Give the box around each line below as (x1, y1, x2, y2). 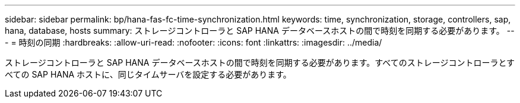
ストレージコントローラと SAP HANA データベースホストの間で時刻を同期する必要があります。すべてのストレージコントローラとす (5, 57, 515, 67)
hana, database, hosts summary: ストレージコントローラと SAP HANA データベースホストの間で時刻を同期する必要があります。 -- (5, 25, 515, 36)
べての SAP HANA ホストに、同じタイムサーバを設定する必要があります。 (5, 69, 291, 79)
